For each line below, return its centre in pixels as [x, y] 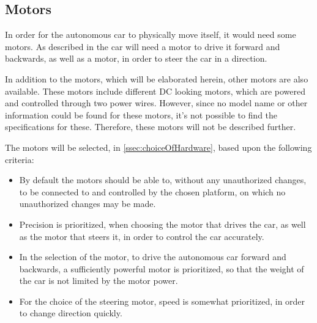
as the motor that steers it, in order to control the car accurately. [142, 236]
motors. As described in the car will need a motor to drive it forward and [143, 46]
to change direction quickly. [71, 313]
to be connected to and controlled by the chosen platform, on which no [152, 191]
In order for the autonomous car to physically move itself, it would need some [151, 34]
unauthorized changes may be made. [88, 204]
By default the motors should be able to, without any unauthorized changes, [163, 180]
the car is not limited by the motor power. [99, 281]
